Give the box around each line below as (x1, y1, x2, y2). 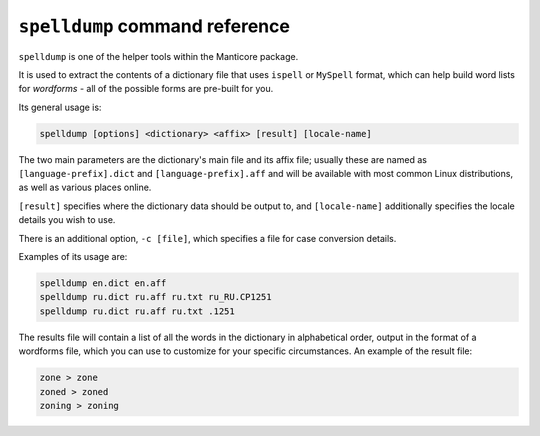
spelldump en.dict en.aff (39, 278, 167, 289)
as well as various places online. (18, 181, 152, 194)
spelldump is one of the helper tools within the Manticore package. (18, 50, 299, 62)
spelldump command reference (18, 15, 290, 37)
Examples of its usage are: (18, 251, 128, 263)
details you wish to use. (18, 214, 116, 226)
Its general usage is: (18, 101, 102, 113)
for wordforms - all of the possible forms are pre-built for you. (18, 83, 274, 95)
